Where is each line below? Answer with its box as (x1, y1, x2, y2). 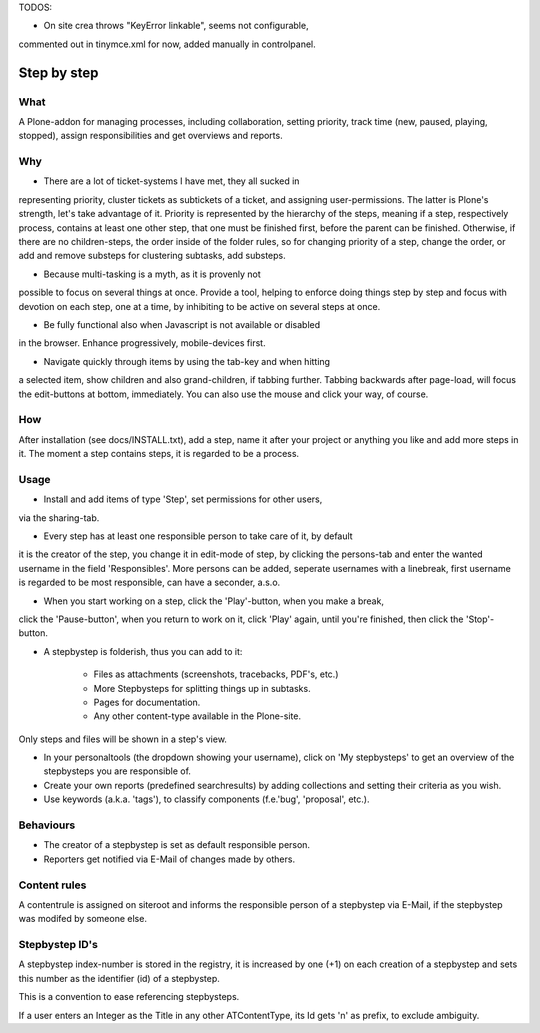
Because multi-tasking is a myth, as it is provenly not (43, 268, 261, 280)
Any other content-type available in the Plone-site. (93, 710, 302, 722)
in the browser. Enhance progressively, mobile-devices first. (18, 337, 266, 349)
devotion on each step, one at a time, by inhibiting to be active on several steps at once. (18, 300, 381, 312)
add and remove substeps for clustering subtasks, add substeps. (18, 250, 286, 262)
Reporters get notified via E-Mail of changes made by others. (43, 853, 295, 865)
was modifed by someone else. (18, 913, 147, 925)
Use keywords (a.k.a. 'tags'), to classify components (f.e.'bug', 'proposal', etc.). (43, 793, 370, 805)
